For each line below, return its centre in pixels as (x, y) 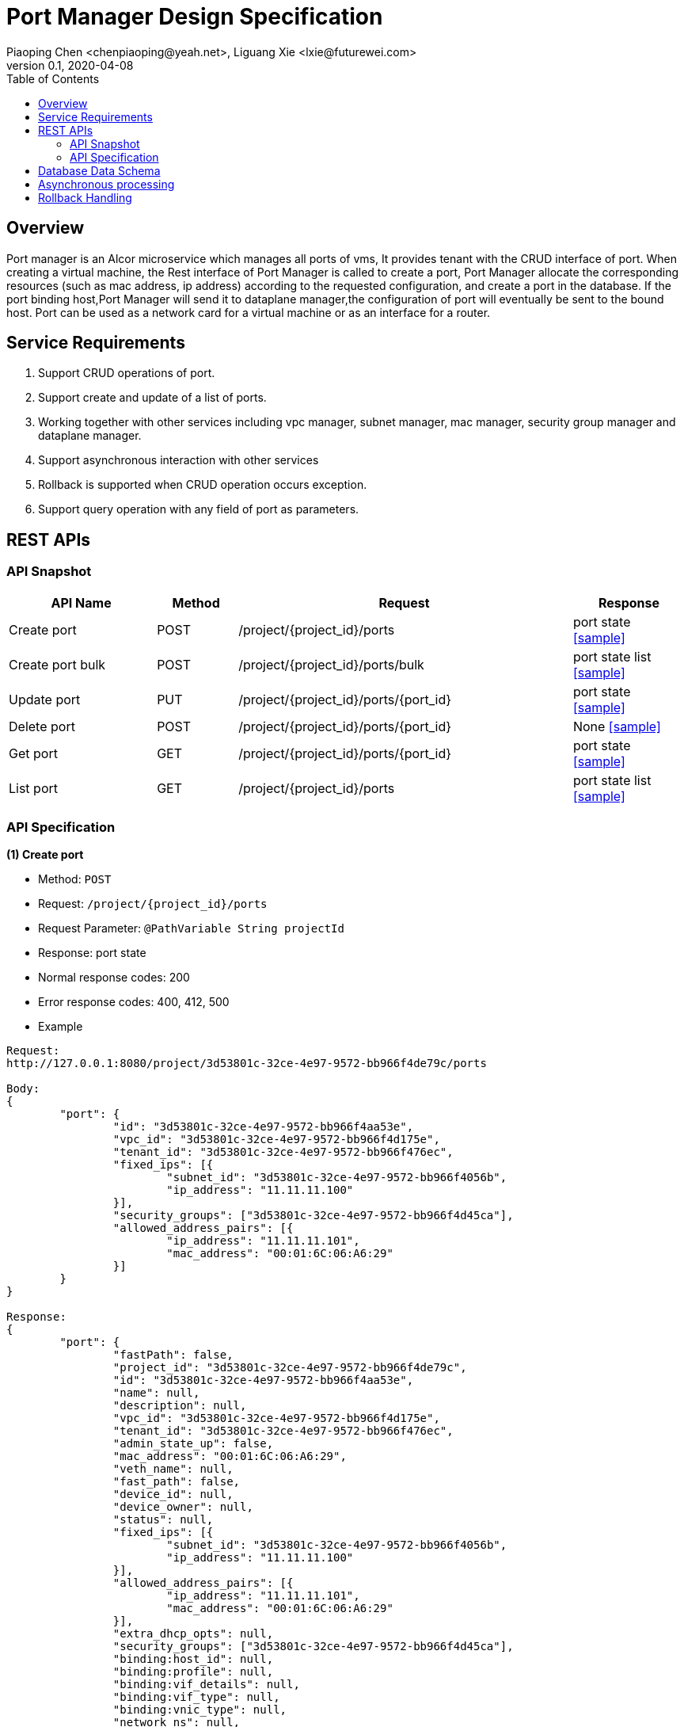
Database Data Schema (99, 170)
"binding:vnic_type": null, (200, 1710)
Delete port (42, 726)
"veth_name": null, (173, 1469)
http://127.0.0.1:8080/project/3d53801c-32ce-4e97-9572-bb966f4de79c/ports (247, 1064)
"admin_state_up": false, (193, 1444)
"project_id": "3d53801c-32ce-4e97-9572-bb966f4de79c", (290, 1368)
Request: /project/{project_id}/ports (153, 904)
